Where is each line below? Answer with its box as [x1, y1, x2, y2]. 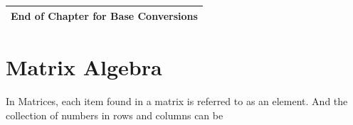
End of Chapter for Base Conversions [11, 8, 198, 23]
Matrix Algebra [6, 52, 162, 81]
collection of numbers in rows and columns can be [6, 107, 223, 122]
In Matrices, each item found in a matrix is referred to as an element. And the [6, 93, 348, 108]
